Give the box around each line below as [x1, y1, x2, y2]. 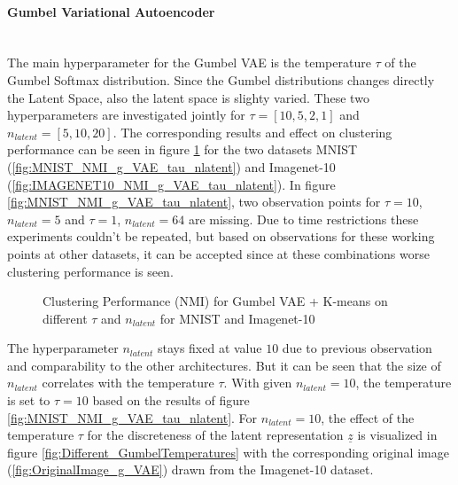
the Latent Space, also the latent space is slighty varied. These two [7, 88, 369, 106]
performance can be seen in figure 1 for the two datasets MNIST [7, 140, 358, 159]
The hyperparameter [7, 339, 119, 357]
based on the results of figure [92, 391, 250, 410]
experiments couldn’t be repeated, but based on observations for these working [7, 227, 435, 246]
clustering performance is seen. [7, 262, 174, 280]
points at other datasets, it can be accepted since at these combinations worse [7, 244, 430, 262]
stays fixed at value [157, 339, 262, 357]
